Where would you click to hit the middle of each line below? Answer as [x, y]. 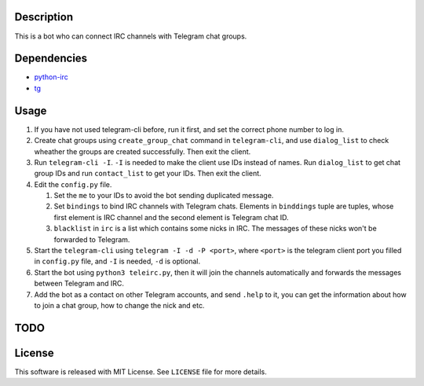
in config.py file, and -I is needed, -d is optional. [117, 261]
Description [44, 17]
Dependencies [51, 59]
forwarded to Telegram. [92, 239]
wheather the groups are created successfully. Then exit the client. [143, 151]
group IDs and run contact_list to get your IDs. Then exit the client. [148, 174]
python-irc [51, 77]
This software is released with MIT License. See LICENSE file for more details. [141, 371]
